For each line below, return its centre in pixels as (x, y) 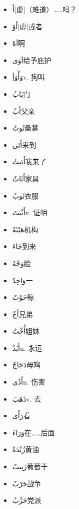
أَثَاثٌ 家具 (26, 178)
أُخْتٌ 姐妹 (26, 331)
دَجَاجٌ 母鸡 (26, 365)
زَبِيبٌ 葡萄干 (30, 466)
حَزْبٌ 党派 (27, 500)
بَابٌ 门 (21, 93)
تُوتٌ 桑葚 (25, 128)
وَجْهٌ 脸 (21, 263)
